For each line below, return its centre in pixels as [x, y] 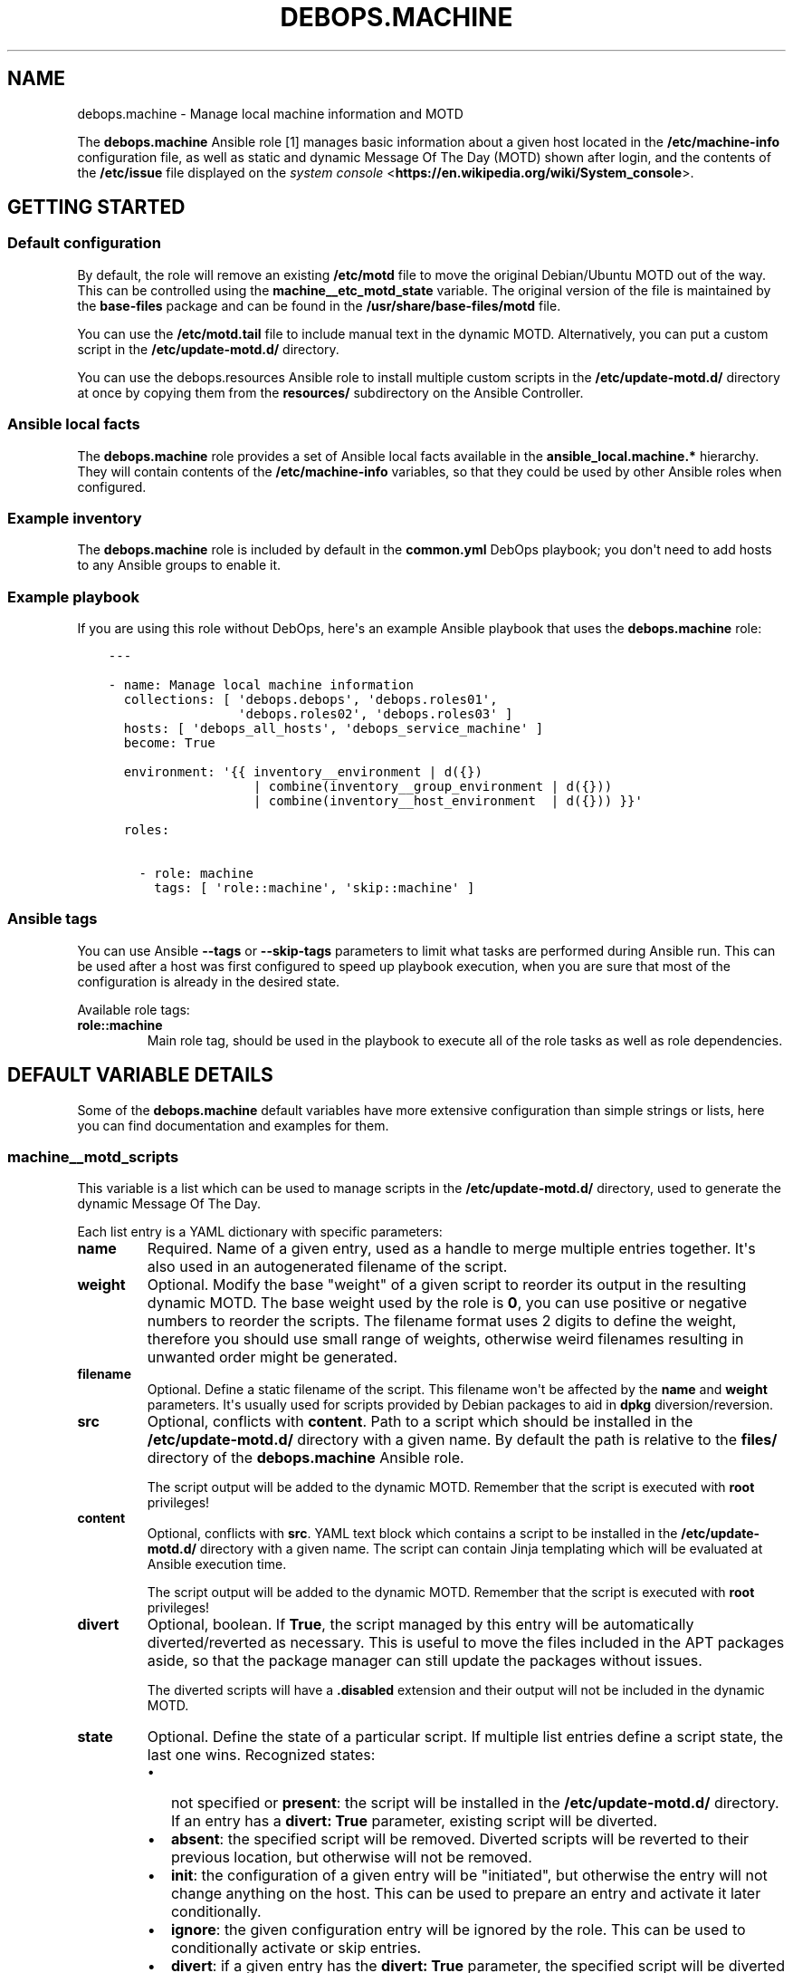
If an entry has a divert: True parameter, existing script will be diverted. [414, 1821]
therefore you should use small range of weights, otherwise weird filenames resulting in [445, 1339]
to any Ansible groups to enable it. [179, 565]
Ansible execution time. [217, 1564]
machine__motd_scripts [93, 1157]
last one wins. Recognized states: [261, 1755]
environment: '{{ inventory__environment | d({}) [303, 772]
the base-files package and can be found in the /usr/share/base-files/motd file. [319, 305]
